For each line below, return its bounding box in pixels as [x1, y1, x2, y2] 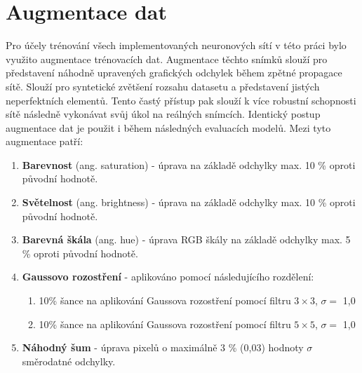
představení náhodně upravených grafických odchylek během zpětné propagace [6, 65, 342, 80]
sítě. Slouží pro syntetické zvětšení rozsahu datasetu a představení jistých [6, 79, 320, 93]
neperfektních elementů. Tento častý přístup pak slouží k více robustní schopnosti [6, 93, 356, 107]
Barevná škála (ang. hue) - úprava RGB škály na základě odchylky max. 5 [22, 232, 351, 247]
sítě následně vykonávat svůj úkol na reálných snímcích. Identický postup [6, 107, 321, 121]
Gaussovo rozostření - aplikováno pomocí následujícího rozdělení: [22, 269, 314, 284]
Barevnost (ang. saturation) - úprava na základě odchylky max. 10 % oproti [22, 157, 356, 172]
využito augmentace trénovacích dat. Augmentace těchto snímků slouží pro [6, 51, 328, 66]
